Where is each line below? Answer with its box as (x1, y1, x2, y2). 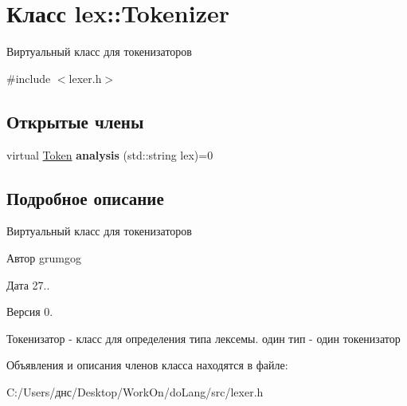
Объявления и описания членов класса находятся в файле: (6, 357, 288, 373)
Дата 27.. (6, 276, 50, 293)
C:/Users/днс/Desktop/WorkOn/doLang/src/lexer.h (6, 383, 264, 400)
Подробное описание (6, 185, 164, 210)
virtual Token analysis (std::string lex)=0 (6, 146, 213, 163)
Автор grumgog (6, 249, 81, 266)
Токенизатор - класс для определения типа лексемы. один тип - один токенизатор (6, 329, 401, 346)
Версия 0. (6, 303, 53, 320)
